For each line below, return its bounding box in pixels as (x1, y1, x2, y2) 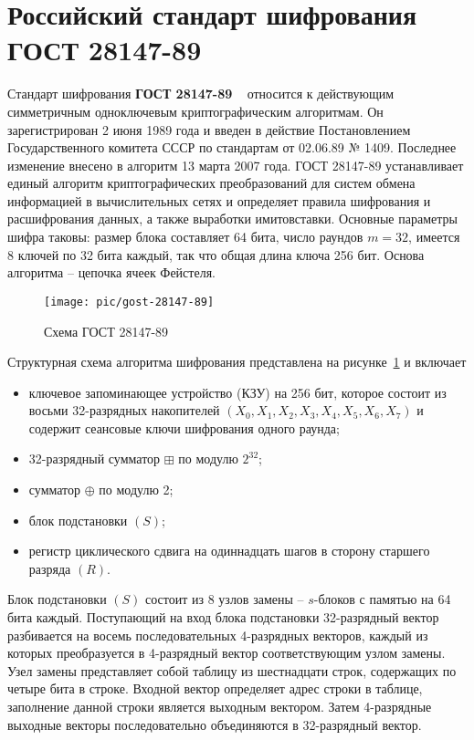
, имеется (408, 227, 460, 246)
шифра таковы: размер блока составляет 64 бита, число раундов (7, 227, 363, 246)
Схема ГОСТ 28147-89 (44, 321, 169, 340)
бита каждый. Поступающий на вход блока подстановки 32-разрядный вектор (7, 608, 439, 627)
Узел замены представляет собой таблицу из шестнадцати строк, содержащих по (7, 661, 457, 680)
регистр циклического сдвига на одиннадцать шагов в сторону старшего (28, 541, 430, 560)
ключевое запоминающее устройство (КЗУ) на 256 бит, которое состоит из (28, 382, 447, 401)
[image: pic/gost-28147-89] (44, 295, 215, 308)
